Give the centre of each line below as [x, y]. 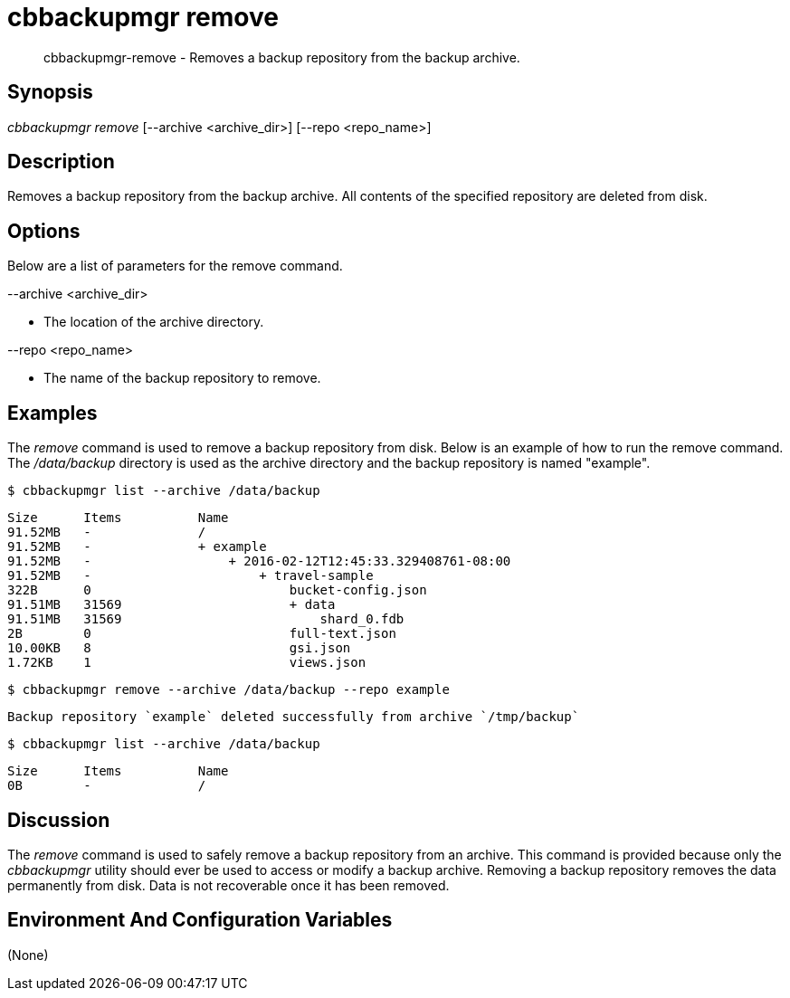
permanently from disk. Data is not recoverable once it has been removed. [228, 885]
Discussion [59, 820]
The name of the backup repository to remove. [182, 378]
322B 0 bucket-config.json [217, 590]
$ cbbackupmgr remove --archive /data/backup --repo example [228, 690]
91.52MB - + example [137, 547]
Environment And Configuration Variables [200, 920]
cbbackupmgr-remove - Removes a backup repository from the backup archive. [282, 57]
